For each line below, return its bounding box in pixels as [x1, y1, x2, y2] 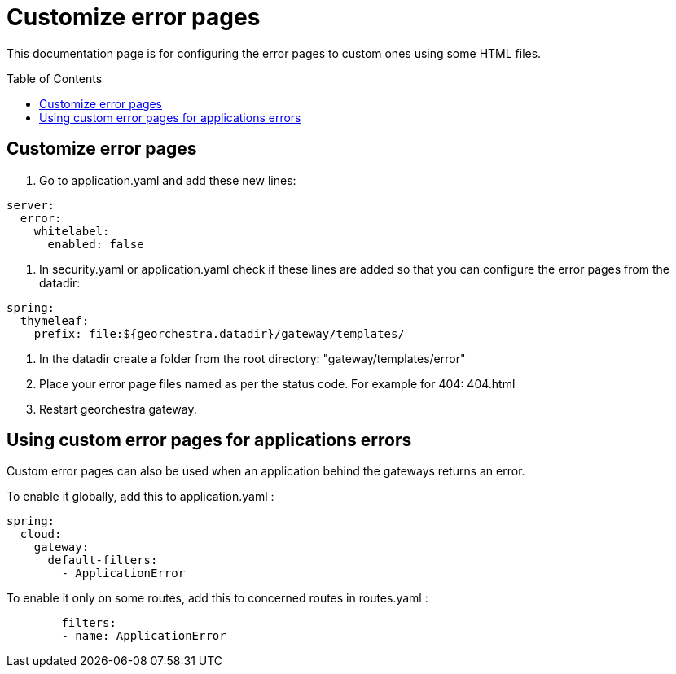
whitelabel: [33, 224, 110, 238]
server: [7, 198, 55, 212]
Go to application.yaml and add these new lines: [39, 173, 296, 187]
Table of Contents [7, 71, 103, 85]
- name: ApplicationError [61, 629, 226, 643]
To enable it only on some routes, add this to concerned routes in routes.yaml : [7, 591, 428, 606]
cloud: [20, 527, 62, 541]
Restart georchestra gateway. [39, 401, 197, 416]
